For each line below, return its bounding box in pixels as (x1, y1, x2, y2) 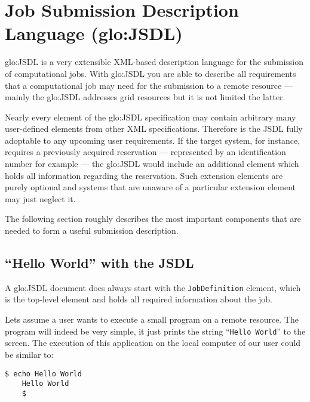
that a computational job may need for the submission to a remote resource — (5, 79, 293, 91)
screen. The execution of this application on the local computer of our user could (5, 336, 301, 349)
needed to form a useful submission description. (5, 224, 179, 237)
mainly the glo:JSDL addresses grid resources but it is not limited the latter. (5, 91, 286, 103)
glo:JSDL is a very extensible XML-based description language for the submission (5, 55, 304, 68)
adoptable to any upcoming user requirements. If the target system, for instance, (5, 134, 300, 146)
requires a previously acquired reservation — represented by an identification (5, 146, 286, 158)
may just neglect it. (5, 192, 76, 205)
